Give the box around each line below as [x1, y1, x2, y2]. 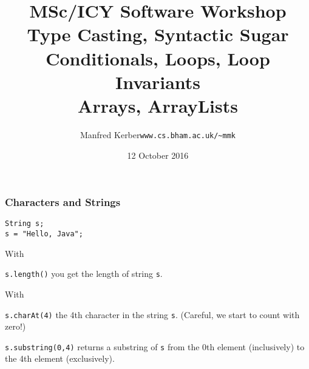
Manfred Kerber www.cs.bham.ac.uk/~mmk [80, 128, 236, 141]
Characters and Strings [5, 194, 121, 210]
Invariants [115, 69, 201, 94]
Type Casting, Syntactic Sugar [27, 22, 289, 47]
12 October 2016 [127, 148, 189, 161]
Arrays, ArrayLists [78, 93, 238, 118]
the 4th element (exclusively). [5, 352, 115, 365]
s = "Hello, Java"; [5, 230, 83, 239]
